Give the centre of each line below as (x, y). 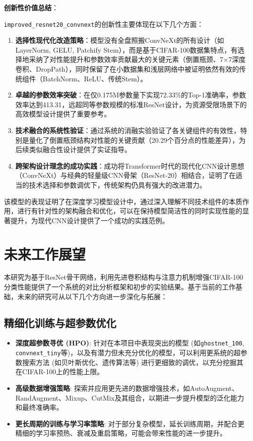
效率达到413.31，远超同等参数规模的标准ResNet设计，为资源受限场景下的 (131, 104)
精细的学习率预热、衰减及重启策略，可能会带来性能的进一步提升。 (121, 433)
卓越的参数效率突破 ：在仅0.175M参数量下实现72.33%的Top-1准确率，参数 (131, 95)
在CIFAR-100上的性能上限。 (60, 372)
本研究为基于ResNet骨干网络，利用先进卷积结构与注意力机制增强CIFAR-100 (124, 277)
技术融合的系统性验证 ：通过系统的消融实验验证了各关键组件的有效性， (128, 130)
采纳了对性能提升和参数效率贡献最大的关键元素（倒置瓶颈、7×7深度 (137, 59)
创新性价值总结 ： (31, 7)
